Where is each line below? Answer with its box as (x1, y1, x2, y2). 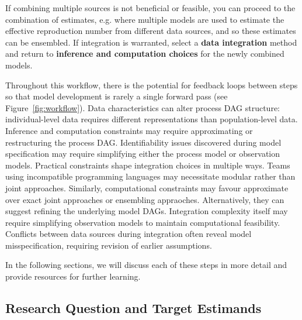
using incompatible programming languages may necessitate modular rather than (5, 170, 296, 183)
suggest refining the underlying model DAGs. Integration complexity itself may (5, 205, 288, 217)
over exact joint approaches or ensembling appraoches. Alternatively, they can (5, 193, 284, 205)
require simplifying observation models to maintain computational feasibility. (5, 216, 280, 228)
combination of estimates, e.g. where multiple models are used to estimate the (5, 13, 284, 25)
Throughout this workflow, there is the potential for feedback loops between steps (5, 78, 298, 91)
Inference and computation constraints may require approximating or (5, 124, 253, 136)
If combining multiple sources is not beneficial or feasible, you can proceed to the (5, 2, 296, 13)
